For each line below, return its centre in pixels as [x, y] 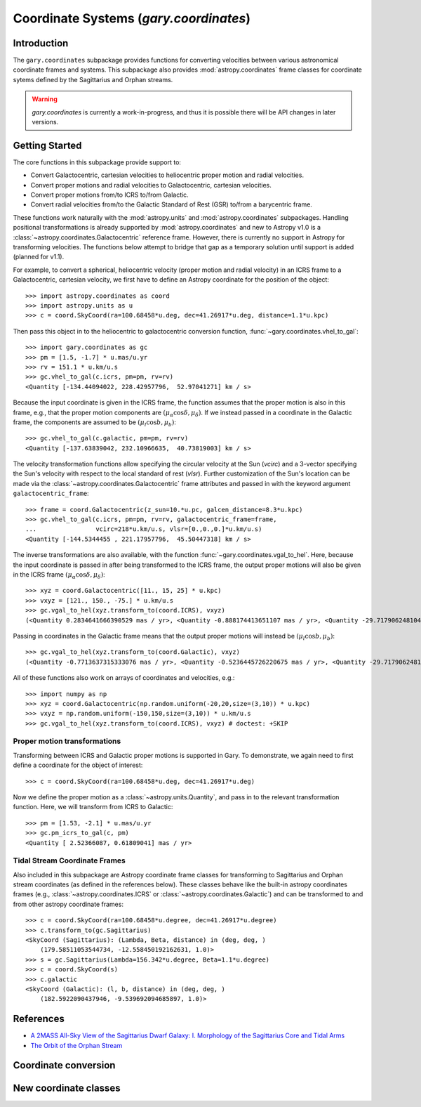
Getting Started [47, 145]
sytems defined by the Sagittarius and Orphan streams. [93, 79]
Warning [45, 99]
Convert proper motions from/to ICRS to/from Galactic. [109, 195]
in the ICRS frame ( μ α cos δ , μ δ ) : [59, 575]
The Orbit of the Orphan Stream [76, 1045]
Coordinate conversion [64, 1065]
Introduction [41, 43]
